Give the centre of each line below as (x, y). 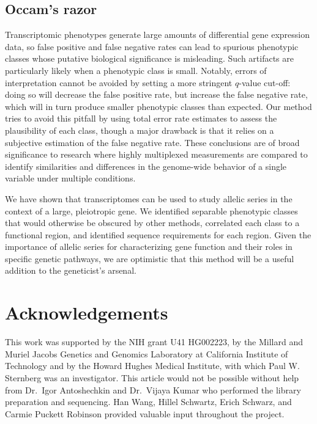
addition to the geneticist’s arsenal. (71, 270)
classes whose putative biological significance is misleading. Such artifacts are (149, 58)
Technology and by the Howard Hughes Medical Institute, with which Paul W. (152, 366)
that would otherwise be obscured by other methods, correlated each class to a (152, 223)
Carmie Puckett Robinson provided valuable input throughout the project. (145, 413)
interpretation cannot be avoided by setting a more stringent (119, 82)
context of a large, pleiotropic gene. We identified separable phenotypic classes (151, 210)
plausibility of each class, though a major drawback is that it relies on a (140, 130)
